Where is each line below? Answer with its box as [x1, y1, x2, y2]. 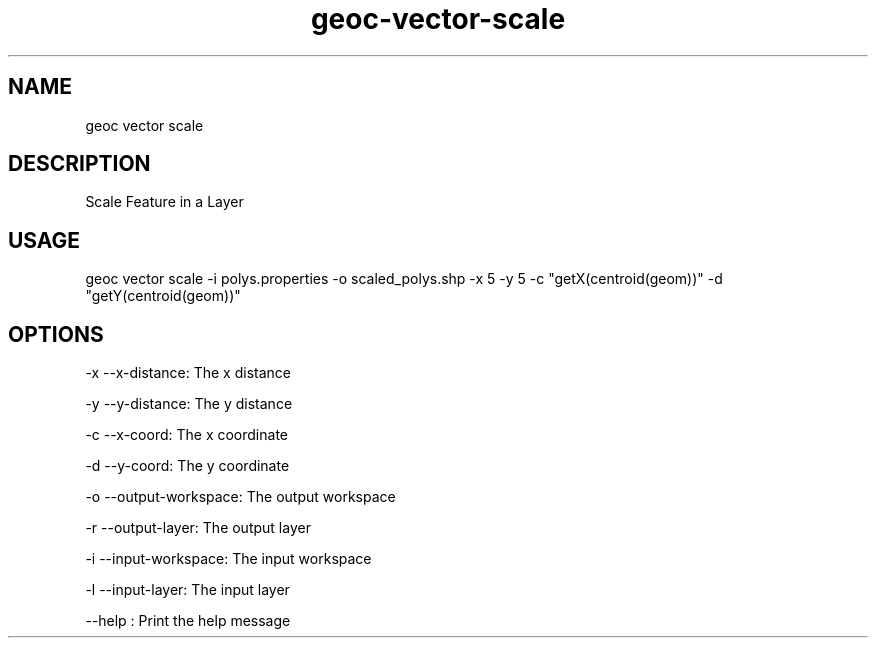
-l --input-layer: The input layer [85, 581, 290, 599]
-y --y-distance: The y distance [85, 395, 293, 413]
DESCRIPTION [8, 151, 151, 177]
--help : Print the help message [85, 612, 291, 630]
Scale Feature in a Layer [85, 193, 244, 211]
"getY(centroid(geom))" [85, 287, 241, 305]
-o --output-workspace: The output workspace [85, 488, 396, 506]
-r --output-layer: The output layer [85, 519, 311, 537]
